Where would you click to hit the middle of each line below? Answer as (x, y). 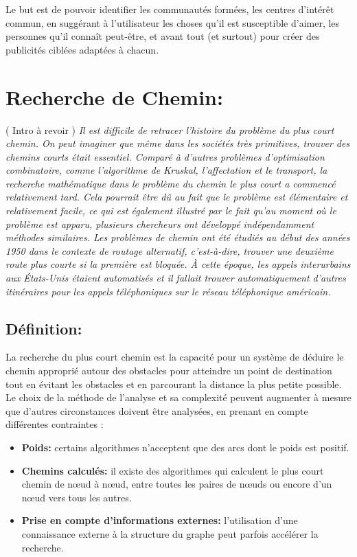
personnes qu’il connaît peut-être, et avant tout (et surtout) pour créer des (163, 36)
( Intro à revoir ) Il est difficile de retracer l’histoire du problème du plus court (170, 129)
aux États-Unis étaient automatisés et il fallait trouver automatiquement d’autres (176, 278)
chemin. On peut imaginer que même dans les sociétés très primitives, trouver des (178, 143)
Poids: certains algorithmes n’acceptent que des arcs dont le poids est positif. (185, 447)
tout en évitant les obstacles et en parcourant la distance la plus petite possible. (174, 384)
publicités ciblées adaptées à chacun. (82, 49)
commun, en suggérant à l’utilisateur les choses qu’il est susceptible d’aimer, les (173, 22)
